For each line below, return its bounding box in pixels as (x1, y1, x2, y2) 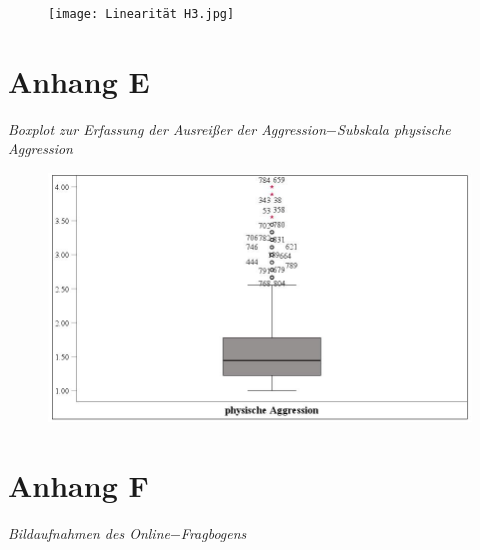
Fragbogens (180, 523, 247, 544)
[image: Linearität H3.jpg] (48, 7, 235, 21)
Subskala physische (337, 118, 451, 139)
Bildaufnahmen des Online (8, 523, 170, 544)
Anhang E (8, 60, 150, 101)
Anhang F (8, 465, 149, 506)
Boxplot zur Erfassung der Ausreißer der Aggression (8, 118, 327, 139)
